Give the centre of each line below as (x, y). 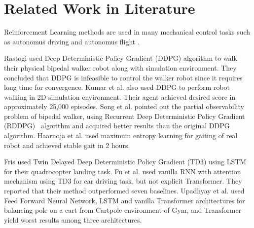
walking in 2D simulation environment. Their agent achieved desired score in (120, 96)
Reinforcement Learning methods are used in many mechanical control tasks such (127, 32)
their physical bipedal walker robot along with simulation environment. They (120, 67)
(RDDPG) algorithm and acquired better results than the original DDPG (117, 126)
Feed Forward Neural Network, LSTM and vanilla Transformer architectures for (125, 200)
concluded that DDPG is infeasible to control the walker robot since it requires (123, 77)
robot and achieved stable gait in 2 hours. (67, 145)
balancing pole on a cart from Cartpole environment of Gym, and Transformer (123, 210)
